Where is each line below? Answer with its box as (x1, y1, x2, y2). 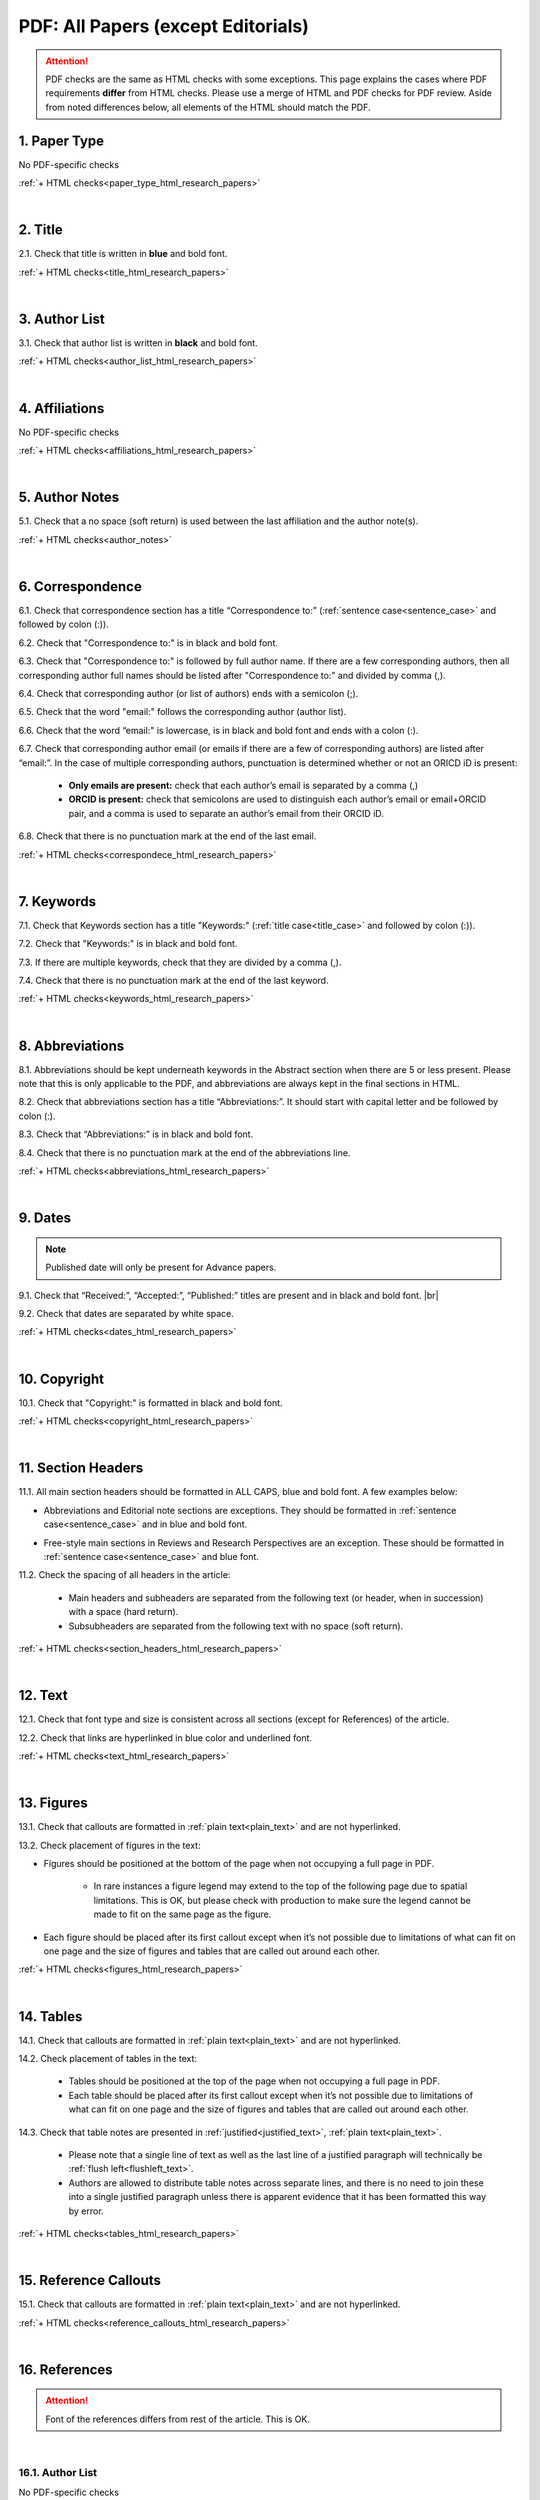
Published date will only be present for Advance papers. (45, 1261, 277, 1274)
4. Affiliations (18, 400, 105, 417)
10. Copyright (18, 1370, 105, 1387)
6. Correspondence (18, 578, 142, 595)
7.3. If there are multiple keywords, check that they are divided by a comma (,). (18, 956, 342, 968)
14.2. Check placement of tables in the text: (18, 2053, 198, 2065)
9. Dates (18, 1210, 72, 1227)
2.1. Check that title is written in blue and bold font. (18, 248, 228, 260)
